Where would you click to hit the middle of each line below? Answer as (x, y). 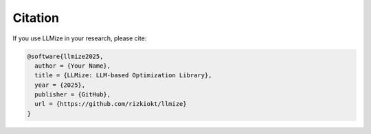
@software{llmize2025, (65, 56)
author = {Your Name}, (73, 66)
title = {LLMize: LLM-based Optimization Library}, (123, 76)
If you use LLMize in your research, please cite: (80, 38)
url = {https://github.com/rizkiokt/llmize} (111, 104)
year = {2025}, (60, 85)
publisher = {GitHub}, (73, 95)
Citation (36, 18)
